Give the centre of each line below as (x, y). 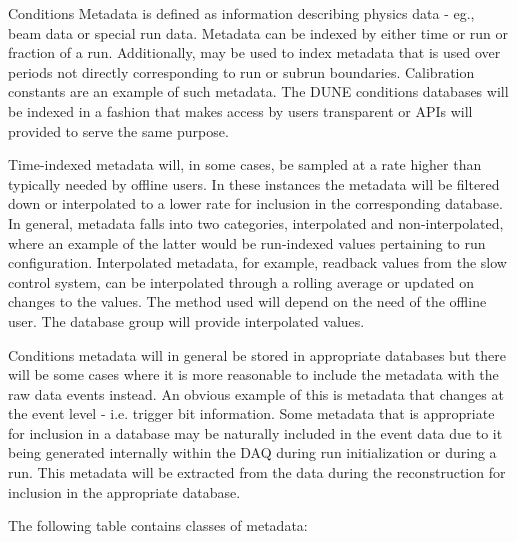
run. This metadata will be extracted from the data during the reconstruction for (257, 472)
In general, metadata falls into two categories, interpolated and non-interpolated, (256, 222)
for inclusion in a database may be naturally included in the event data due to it (255, 432)
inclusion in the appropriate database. (124, 491)
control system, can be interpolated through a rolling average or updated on (241, 281)
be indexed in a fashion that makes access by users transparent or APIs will (240, 110)
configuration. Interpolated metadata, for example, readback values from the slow (257, 262)
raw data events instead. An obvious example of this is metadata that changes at (256, 393)
